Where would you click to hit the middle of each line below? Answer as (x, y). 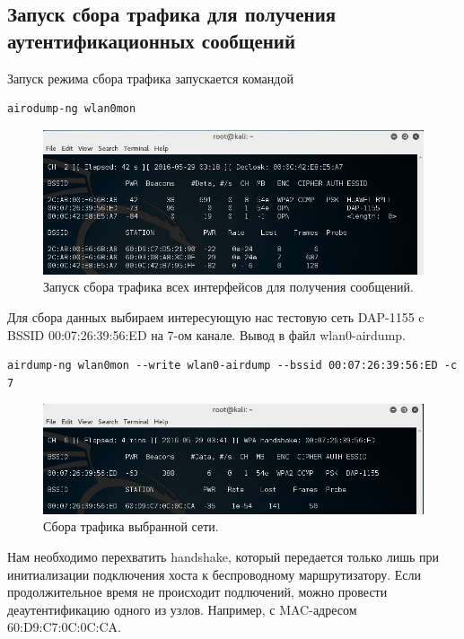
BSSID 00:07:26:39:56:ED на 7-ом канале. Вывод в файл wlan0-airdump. (206, 334)
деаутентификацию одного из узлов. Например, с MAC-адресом (182, 609)
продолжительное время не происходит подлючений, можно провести (197, 592)
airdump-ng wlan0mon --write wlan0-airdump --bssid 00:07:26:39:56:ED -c (232, 366)
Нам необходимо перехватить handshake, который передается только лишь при (223, 557)
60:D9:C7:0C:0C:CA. (64, 627)
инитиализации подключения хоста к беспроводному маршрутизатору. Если (214, 574)
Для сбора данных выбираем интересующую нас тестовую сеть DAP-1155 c (216, 316)
